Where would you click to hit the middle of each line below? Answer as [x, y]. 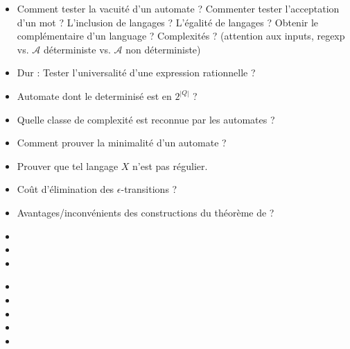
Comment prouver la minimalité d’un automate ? [122, 143]
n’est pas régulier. [170, 165]
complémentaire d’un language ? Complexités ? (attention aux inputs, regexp [181, 36]
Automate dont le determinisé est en [94, 95]
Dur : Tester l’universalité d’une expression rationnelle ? [136, 73]
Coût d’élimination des [65, 189]
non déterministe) [163, 49]
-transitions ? [149, 189]
